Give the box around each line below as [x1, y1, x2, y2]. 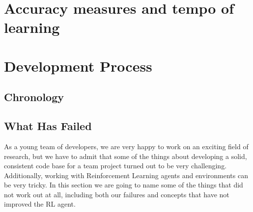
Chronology [4, 89, 64, 105]
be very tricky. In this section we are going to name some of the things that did [4, 180, 243, 190]
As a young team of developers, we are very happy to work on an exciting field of [4, 141, 249, 151]
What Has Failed [4, 118, 92, 133]
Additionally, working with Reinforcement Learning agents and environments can [4, 170, 248, 180]
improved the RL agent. [4, 199, 76, 209]
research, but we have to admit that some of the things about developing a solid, [4, 151, 247, 161]
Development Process [4, 55, 152, 76]
